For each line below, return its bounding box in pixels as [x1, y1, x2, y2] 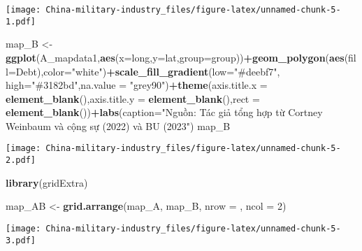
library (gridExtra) [6, 175, 88, 189]
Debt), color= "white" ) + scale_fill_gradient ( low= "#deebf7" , [15, 64, 280, 78]
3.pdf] [6, 235, 36, 245]
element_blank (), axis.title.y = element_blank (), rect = [6, 91, 260, 106]
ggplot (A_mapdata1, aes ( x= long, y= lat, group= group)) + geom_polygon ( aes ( [6, 50, 349, 64]
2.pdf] [6, 155, 36, 166]
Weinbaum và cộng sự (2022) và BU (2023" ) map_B [6, 118, 231, 133]
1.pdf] [6, 16, 36, 27]
